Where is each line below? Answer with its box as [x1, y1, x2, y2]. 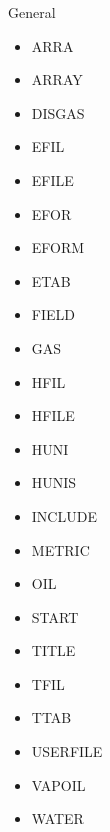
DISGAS [31, 102, 85, 123]
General [8, 2, 56, 22]
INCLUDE [31, 505, 97, 526]
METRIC [31, 539, 90, 560]
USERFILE [31, 741, 103, 762]
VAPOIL [31, 774, 86, 795]
